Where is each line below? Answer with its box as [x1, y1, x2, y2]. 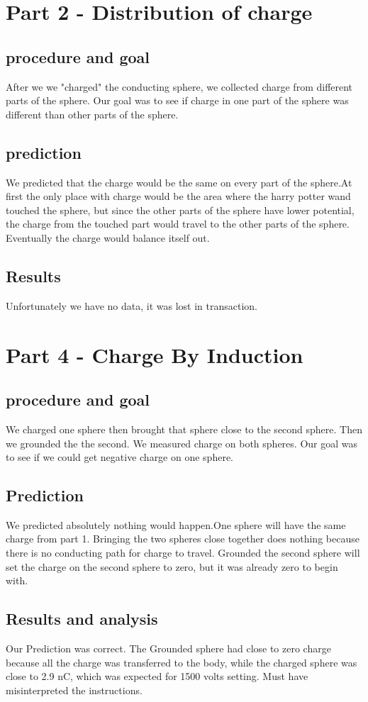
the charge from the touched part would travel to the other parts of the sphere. [6, 216, 350, 231]
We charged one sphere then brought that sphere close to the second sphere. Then [6, 421, 362, 436]
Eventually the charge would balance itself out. [6, 230, 210, 245]
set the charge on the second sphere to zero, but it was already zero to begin [6, 559, 338, 574]
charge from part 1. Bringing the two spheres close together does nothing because [6, 531, 359, 546]
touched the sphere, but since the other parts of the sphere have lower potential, [6, 202, 355, 217]
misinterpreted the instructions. [6, 682, 143, 697]
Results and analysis [6, 608, 158, 630]
